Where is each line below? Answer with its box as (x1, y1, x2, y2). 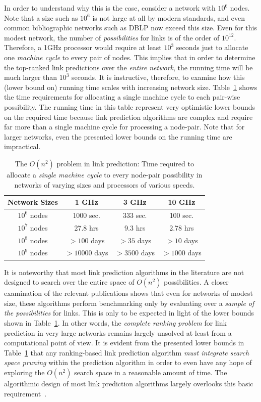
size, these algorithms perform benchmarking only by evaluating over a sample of (4, 297, 254, 308)
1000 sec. (73, 209, 100, 220)
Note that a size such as (4, 12, 78, 23)
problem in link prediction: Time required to (56, 158, 194, 168)
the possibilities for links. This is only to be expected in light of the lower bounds (4, 307, 254, 318)
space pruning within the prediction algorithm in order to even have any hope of (4, 357, 252, 368)
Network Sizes (8, 197, 58, 207)
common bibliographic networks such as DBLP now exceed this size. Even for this (4, 22, 257, 33)
